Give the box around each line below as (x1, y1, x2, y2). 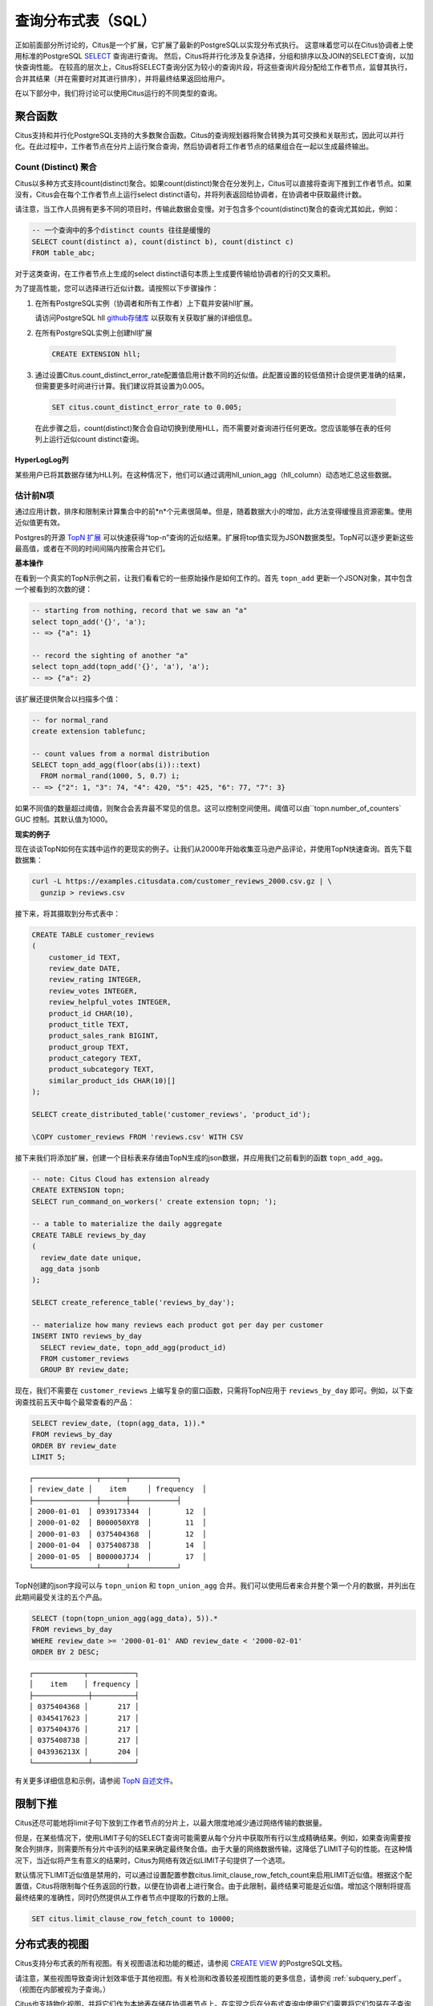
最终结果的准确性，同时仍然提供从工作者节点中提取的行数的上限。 (14, 1892, 233, 1902)
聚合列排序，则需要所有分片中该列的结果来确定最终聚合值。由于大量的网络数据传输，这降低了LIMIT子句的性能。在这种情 (14, 1844, 413, 1854)
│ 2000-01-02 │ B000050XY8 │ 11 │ (29, 1518, 208, 1528)
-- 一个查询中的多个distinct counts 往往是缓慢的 (31, 225, 211, 235)
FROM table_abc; (31, 249, 96, 258)
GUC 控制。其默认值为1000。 (14, 814, 112, 824)
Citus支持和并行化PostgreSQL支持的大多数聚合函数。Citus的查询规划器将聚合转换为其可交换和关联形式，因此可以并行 (14, 131, 405, 140)
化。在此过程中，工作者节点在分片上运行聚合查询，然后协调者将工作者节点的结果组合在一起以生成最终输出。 (14, 141, 373, 152)
